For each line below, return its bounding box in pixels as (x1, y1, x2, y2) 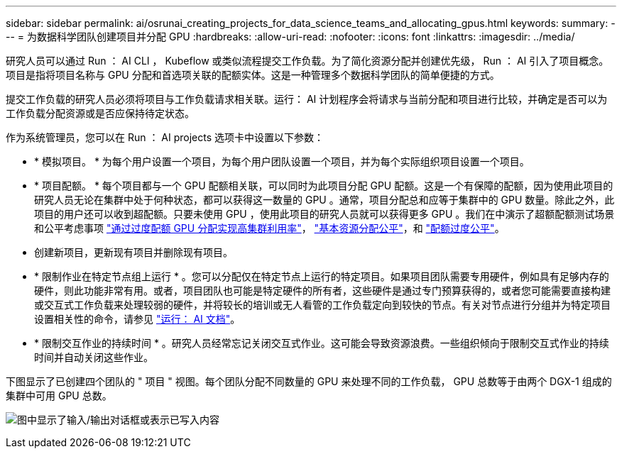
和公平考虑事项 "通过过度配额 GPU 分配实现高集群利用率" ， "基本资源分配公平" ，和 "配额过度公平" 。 (34, 222, 505, 234)
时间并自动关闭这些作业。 (34, 351, 153, 363)
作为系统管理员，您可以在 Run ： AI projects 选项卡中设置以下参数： (6, 131, 324, 143)
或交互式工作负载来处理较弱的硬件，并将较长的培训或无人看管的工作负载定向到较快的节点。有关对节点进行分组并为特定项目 (34, 299, 611, 311)
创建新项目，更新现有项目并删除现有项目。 (34, 246, 233, 258)
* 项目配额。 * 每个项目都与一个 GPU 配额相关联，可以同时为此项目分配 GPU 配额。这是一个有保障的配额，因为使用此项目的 (34, 179, 613, 192)
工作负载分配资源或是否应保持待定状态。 (6, 107, 195, 119)
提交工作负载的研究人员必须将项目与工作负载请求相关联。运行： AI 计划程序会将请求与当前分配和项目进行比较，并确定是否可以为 (6, 93, 608, 105)
